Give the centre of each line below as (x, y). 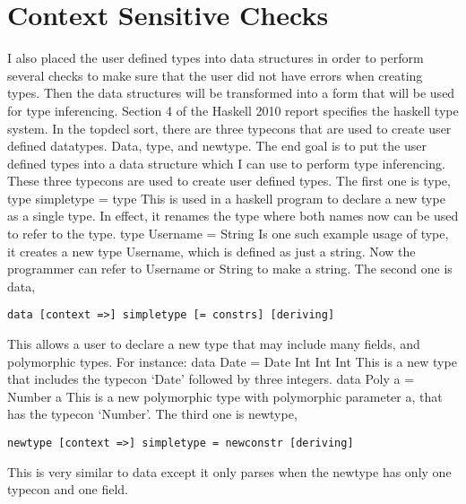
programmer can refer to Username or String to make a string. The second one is (230, 269)
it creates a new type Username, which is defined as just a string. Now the (211, 251)
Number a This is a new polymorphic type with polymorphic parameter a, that (225, 396)
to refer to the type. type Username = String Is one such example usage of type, (228, 234)
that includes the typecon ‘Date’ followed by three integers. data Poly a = (211, 379)
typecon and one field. (68, 489)
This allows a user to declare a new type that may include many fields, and (214, 344)
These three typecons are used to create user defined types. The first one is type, (229, 181)
